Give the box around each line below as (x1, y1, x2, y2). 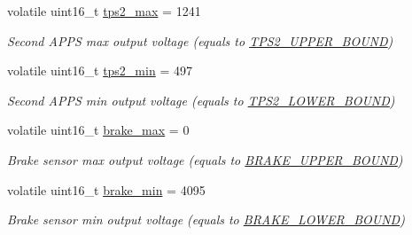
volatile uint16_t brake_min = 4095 (7, 180, 206, 199)
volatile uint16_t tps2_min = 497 (7, 61, 192, 80)
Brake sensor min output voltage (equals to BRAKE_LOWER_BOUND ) (7, 210, 405, 229)
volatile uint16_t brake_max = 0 (7, 121, 190, 139)
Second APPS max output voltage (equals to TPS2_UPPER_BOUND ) (7, 31, 393, 50)
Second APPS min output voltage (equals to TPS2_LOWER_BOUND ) (7, 90, 395, 109)
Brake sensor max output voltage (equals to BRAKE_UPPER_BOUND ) (7, 150, 403, 168)
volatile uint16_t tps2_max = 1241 (7, 2, 201, 20)
